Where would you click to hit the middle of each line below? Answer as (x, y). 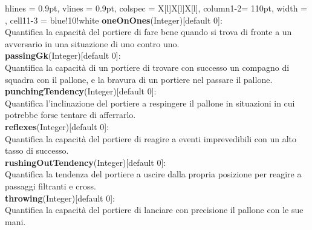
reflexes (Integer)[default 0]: (57, 126)
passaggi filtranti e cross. (50, 186)
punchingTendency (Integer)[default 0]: (81, 91)
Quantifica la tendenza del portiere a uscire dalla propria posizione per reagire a (153, 174)
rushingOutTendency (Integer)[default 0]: (86, 162)
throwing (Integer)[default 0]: (60, 198)
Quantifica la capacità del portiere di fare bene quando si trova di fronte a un (148, 32)
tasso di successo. (37, 150)
